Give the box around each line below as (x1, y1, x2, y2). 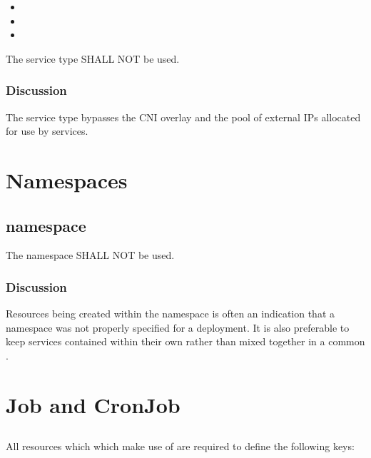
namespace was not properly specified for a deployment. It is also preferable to (6, 320, 350, 335)
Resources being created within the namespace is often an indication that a (6, 306, 335, 321)
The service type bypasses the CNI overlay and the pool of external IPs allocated (6, 109, 361, 124)
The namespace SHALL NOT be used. (6, 248, 175, 263)
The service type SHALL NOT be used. (6, 51, 180, 66)
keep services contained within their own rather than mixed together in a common (6, 334, 365, 349)
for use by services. (6, 123, 88, 138)
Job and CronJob (6, 390, 181, 419)
